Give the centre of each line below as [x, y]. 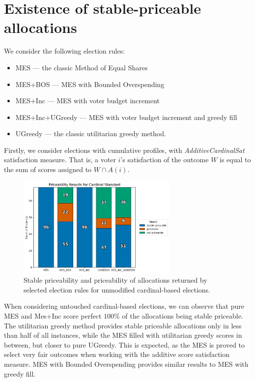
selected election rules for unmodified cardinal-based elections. [117, 289]
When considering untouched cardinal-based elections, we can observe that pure [124, 306]
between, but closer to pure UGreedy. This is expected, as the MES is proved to [125, 344]
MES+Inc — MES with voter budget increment [87, 101]
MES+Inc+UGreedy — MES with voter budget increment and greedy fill [126, 117]
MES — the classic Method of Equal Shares [82, 67]
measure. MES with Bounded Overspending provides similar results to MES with [126, 364]
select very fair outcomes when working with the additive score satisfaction [117, 354]
